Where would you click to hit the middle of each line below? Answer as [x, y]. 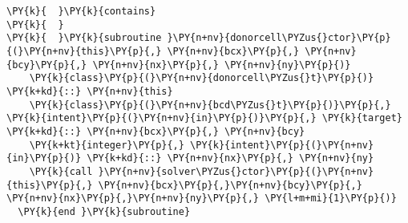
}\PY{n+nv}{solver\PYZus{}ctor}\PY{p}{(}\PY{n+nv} [236, 171]
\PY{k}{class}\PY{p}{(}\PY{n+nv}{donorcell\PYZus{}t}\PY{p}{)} [202, 78]
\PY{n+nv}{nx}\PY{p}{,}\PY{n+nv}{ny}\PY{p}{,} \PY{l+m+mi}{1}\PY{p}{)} [202, 199]
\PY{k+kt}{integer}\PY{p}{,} [107, 145]
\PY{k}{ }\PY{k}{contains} [81, 11]
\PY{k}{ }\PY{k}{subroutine [84, 38]
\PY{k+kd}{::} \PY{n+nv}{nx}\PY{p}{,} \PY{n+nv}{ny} [230, 158]
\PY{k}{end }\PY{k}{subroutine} [104, 211]
